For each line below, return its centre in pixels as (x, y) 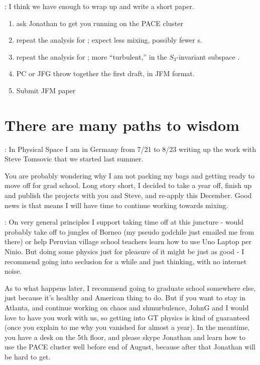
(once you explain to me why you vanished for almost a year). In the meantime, (127, 327)
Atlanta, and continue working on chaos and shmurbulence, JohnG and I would (127, 307)
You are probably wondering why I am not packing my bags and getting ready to (130, 175)
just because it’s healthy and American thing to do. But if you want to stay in (125, 298)
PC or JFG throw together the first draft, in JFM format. (105, 73)
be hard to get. (28, 356)
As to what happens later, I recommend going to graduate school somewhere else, (130, 288)
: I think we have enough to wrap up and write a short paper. (99, 6)
